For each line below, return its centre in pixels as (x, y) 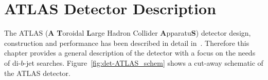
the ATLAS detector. (37, 73)
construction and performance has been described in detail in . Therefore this (127, 43)
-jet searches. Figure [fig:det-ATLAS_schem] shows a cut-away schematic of (144, 62)
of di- (13, 62)
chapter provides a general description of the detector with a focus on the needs (130, 53)
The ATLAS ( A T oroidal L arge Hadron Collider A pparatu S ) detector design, (128, 33)
